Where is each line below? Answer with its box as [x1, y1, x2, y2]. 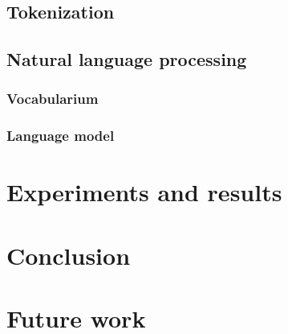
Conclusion [6, 238, 131, 271]
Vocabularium [6, 89, 99, 109]
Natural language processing [6, 47, 247, 72]
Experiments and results [6, 175, 282, 208]
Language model [6, 126, 115, 146]
